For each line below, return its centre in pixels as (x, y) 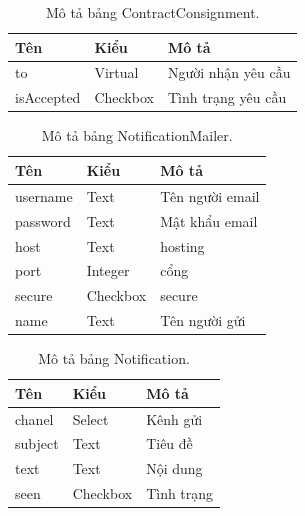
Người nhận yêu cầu (229, 72)
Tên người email (210, 195)
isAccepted (48, 97)
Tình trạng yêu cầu (227, 97)
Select (90, 418)
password (43, 220)
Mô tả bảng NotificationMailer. (137, 135)
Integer (108, 270)
